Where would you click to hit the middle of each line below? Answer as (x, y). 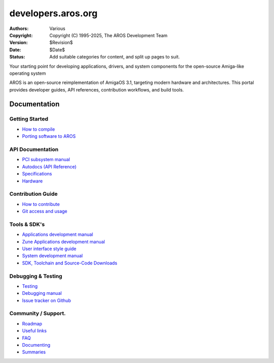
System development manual (53, 256)
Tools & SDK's (27, 224)
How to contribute (41, 204)
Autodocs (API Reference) (49, 167)
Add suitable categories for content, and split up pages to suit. (115, 57)
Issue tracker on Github (46, 300)
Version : (19, 43)
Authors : (19, 28)
